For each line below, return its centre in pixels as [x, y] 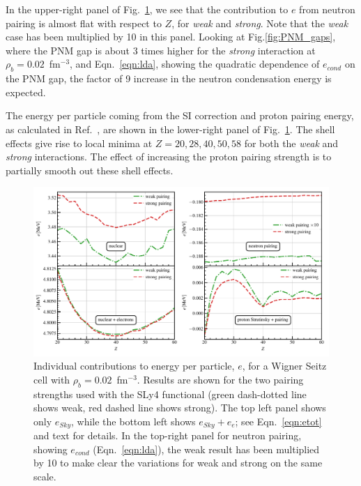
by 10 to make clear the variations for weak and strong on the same [178, 463]
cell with [52, 379]
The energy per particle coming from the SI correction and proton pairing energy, [180, 115]
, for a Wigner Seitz [284, 366]
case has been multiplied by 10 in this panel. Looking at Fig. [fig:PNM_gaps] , [171, 37]
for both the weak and [291, 143]
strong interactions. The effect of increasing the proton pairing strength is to [169, 157]
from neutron [327, 9]
